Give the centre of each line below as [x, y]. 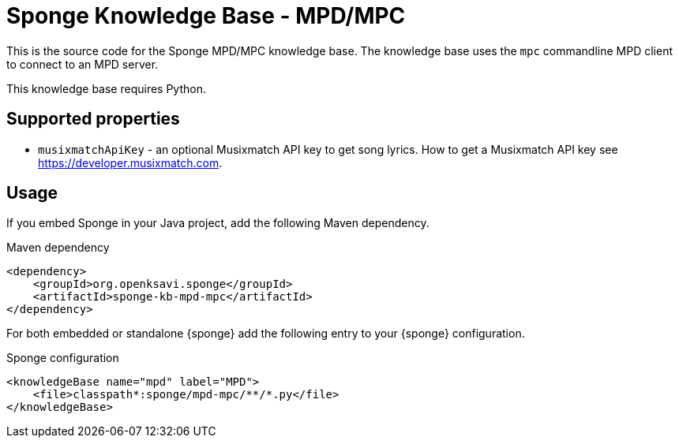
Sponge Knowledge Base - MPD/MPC [206, 16]
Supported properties [93, 119]
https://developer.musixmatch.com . [130, 162]
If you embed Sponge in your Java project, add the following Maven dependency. [218, 223]
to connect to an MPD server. [83, 64]
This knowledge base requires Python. [106, 88]
